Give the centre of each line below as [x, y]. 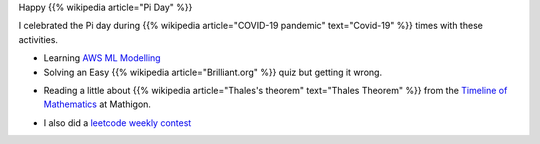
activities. [38, 39]
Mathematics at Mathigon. [97, 104]
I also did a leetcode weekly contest [117, 122]
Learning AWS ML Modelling [102, 58]
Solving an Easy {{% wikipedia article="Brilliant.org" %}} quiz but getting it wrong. [213, 72]
